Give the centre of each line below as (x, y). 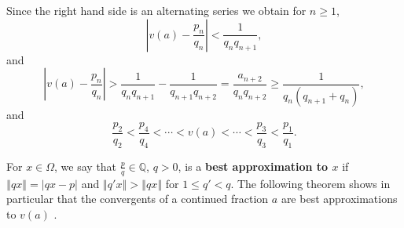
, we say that (86, 166)
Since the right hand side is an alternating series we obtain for (156, 10)
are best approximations (339, 199)
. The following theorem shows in (310, 183)
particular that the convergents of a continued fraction (138, 199)
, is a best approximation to (253, 166)
